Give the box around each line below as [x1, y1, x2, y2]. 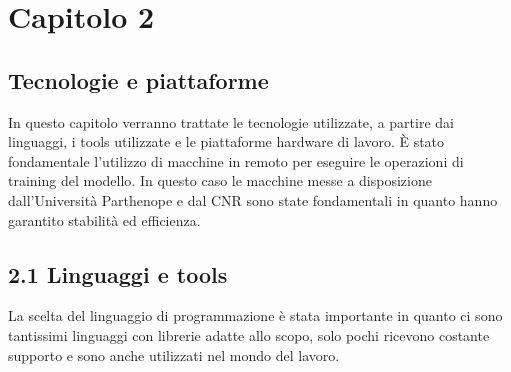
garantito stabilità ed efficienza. [8, 209, 201, 230]
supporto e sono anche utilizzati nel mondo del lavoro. [8, 344, 340, 365]
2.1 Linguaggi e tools [8, 258, 228, 289]
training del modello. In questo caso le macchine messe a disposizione [8, 170, 432, 191]
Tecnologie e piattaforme [8, 64, 269, 95]
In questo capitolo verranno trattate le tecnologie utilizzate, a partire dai [8, 111, 454, 132]
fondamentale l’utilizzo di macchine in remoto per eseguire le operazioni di [8, 150, 464, 171]
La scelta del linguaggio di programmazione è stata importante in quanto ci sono [8, 305, 503, 326]
